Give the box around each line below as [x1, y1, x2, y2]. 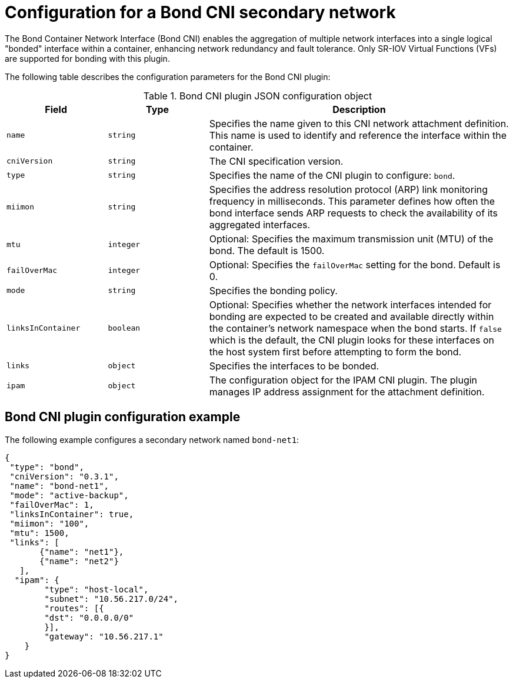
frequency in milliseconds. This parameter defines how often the [209, 195, 495, 207]
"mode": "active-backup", [9, 490, 129, 500]
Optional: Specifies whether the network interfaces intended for [209, 298, 492, 311]
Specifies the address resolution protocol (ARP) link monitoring [209, 183, 488, 195]
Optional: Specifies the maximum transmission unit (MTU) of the [209, 232, 494, 245]
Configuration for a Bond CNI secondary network [5, 2, 396, 22]
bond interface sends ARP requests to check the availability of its [209, 206, 498, 219]
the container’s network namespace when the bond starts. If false [209, 322, 502, 334]
